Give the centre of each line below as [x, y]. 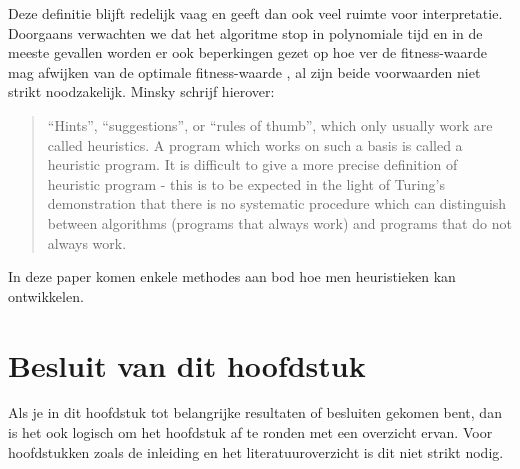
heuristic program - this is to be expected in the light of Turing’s [246, 183]
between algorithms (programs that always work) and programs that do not [279, 222]
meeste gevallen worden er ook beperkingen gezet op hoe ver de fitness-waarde [248, 52]
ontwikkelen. [46, 295]
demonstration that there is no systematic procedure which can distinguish [277, 203]
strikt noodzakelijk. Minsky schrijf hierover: [141, 91]
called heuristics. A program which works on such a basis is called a [255, 144]
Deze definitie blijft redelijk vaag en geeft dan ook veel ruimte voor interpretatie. [255, 13]
